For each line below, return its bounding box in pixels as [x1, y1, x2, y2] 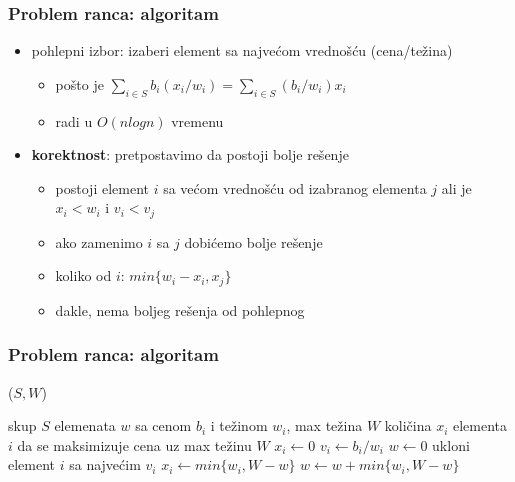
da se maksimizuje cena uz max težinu [17, 434, 252, 455]
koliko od [55, 265, 112, 286]
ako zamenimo [55, 231, 143, 252]
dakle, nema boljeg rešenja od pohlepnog [55, 299, 305, 320]
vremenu [171, 110, 224, 131]
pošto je [55, 73, 104, 94]
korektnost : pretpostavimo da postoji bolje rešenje [31, 144, 349, 165]
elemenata [54, 415, 116, 436]
